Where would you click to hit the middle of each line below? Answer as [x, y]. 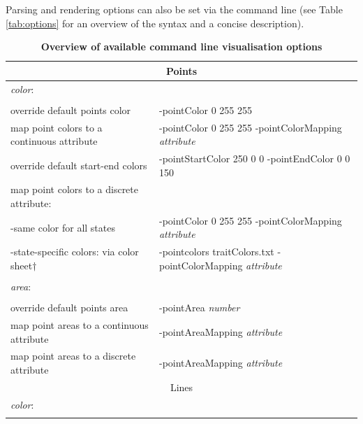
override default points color [71, 109]
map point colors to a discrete [74, 189]
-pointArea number [199, 308]
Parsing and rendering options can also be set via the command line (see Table [174, 9]
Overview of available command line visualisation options [181, 47]
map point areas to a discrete [73, 356]
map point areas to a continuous [80, 324]
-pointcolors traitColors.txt [216, 252]
